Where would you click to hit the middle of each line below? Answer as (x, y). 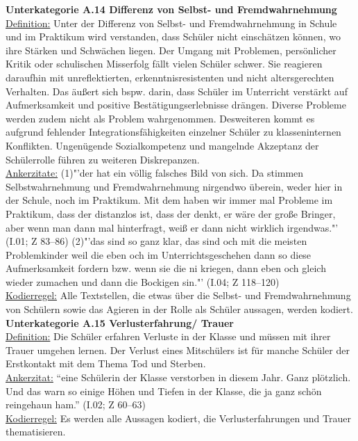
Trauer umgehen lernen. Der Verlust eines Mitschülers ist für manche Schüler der (178, 350)
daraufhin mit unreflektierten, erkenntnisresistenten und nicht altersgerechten (170, 77)
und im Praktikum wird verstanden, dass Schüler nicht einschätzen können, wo (173, 37)
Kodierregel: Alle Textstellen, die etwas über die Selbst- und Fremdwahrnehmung (178, 295)
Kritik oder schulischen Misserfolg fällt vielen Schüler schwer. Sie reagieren (164, 64)
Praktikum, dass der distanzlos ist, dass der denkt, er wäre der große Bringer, (171, 213)
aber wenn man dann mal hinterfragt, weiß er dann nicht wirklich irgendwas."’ (172, 227)
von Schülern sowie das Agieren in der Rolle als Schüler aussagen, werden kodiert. (179, 309)
